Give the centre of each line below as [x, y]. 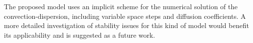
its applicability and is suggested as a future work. [80, 35]
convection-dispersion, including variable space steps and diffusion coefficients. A [125, 16]
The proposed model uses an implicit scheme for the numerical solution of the [121, 6]
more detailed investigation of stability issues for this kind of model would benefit [126, 25]
